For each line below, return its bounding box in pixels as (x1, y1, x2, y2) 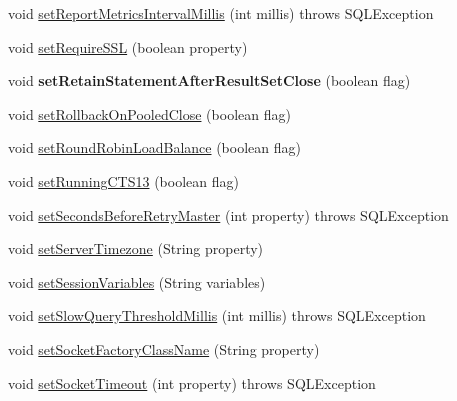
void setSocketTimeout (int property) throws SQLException (8, 372, 376, 393)
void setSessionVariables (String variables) (8, 271, 266, 292)
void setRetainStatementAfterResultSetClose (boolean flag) (8, 70, 411, 91)
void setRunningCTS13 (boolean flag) (8, 170, 239, 191)
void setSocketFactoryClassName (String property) (8, 338, 320, 359)
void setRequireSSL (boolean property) (8, 36, 248, 57)
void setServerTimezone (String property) (8, 238, 264, 259)
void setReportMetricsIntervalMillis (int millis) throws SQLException (8, 3, 434, 23)
